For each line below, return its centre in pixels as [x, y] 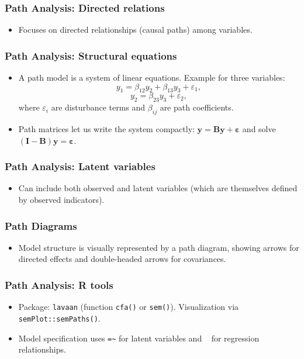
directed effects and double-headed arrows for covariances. [122, 259]
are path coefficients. [197, 107]
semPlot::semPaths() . [59, 318]
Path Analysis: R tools [59, 284]
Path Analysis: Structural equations [91, 55]
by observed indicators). [61, 200]
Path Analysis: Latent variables [80, 166]
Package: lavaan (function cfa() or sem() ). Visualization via [129, 307]
